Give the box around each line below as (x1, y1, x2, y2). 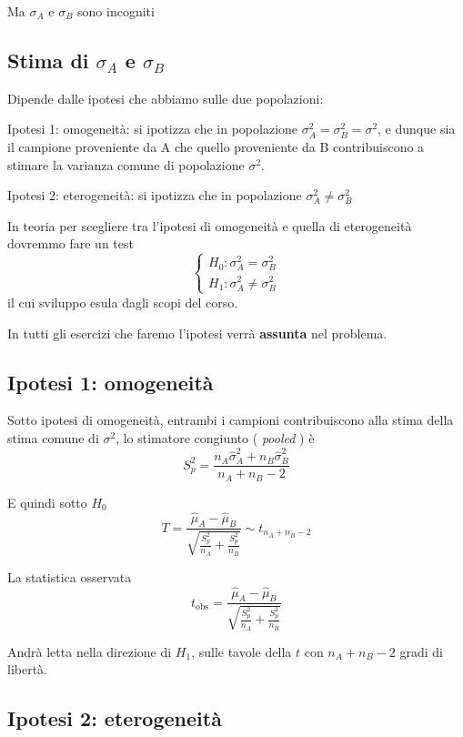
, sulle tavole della (191, 641, 292, 661)
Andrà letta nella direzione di (7, 641, 172, 661)
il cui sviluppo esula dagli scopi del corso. (7, 292, 238, 311)
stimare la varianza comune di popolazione (7, 155, 245, 174)
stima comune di (7, 428, 99, 447)
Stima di (7, 45, 89, 74)
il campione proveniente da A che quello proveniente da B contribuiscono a (7, 136, 425, 156)
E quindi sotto (7, 492, 87, 511)
